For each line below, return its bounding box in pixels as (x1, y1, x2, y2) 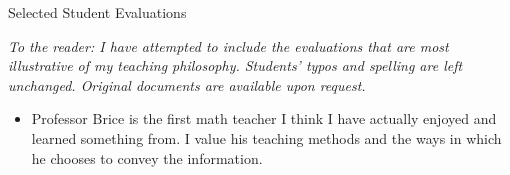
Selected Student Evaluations (8, 2, 187, 22)
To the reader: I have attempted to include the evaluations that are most (8, 35, 449, 56)
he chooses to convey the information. (31, 147, 263, 168)
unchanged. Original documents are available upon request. (8, 74, 366, 95)
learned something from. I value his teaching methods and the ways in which (31, 127, 502, 148)
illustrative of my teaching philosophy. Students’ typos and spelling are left (8, 55, 463, 76)
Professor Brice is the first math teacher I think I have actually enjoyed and (31, 108, 497, 129)
